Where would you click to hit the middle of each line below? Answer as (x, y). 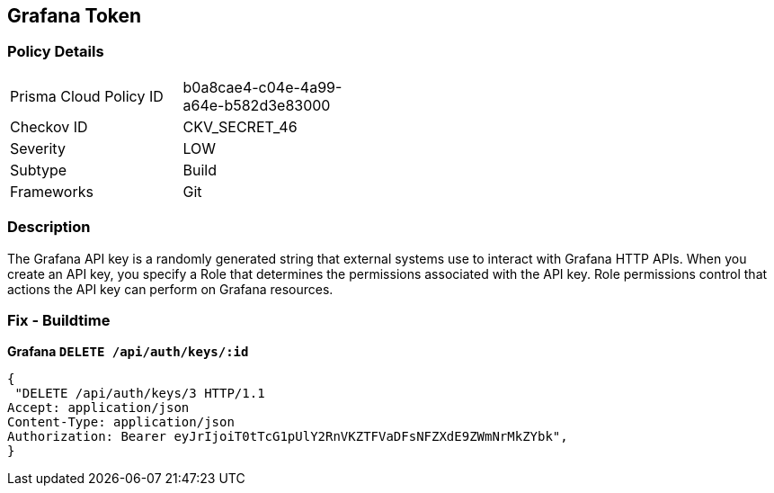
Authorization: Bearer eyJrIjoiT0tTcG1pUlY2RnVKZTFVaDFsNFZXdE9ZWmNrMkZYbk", (288, 437)
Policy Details (56, 52)
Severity (38, 148)
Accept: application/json (98, 408)
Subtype (39, 170)
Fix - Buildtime (59, 320)
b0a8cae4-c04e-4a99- (262, 87)
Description (49, 227)
